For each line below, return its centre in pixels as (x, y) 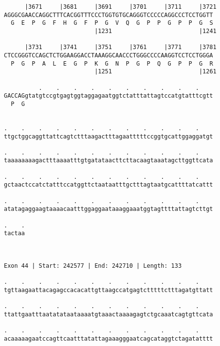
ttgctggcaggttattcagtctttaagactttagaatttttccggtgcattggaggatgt (109, 136)
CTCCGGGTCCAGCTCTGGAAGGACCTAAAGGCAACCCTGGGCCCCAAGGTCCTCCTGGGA (109, 55)
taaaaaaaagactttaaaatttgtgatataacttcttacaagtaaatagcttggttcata (109, 161)
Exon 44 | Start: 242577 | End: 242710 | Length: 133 (93, 266)
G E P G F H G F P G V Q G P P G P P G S (112, 23)
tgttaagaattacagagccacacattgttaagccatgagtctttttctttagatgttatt (109, 290)
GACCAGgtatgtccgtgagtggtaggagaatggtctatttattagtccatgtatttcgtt (109, 96)
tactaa (14, 234)
